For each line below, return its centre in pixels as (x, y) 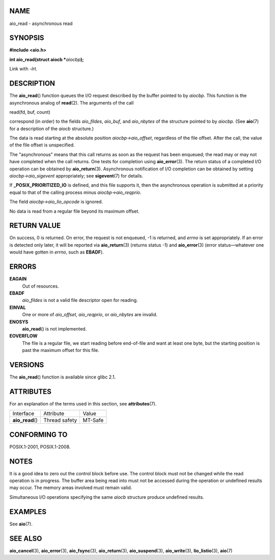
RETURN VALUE (35, 226)
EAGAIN (18, 279)
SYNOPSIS (27, 38)
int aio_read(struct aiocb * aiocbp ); (47, 59)
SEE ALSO (26, 538)
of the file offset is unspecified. (42, 145)
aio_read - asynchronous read (41, 23)
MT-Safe (93, 420)
